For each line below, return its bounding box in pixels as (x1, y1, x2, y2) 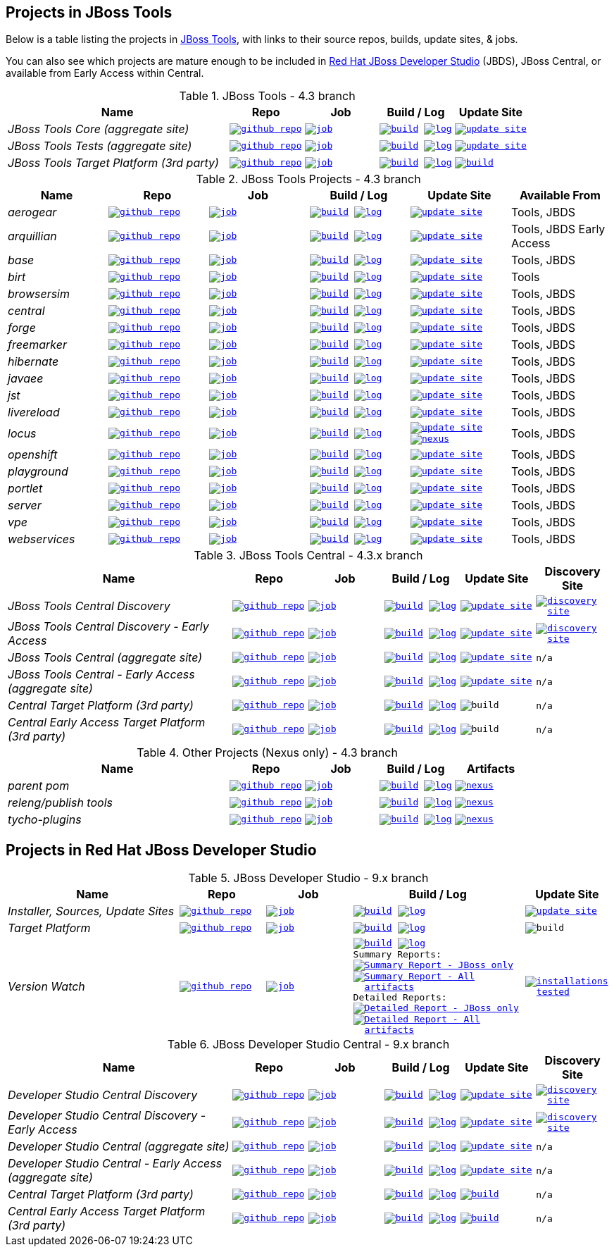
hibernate (8, 354, 59, 369)
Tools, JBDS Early (510, 222, 606, 237)
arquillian (8, 229, 57, 244)
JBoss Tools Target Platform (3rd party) (8, 156, 219, 171)
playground (8, 464, 68, 479)
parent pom (8, 779, 70, 793)
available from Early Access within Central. (6, 67, 204, 80)
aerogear (8, 205, 57, 220)
